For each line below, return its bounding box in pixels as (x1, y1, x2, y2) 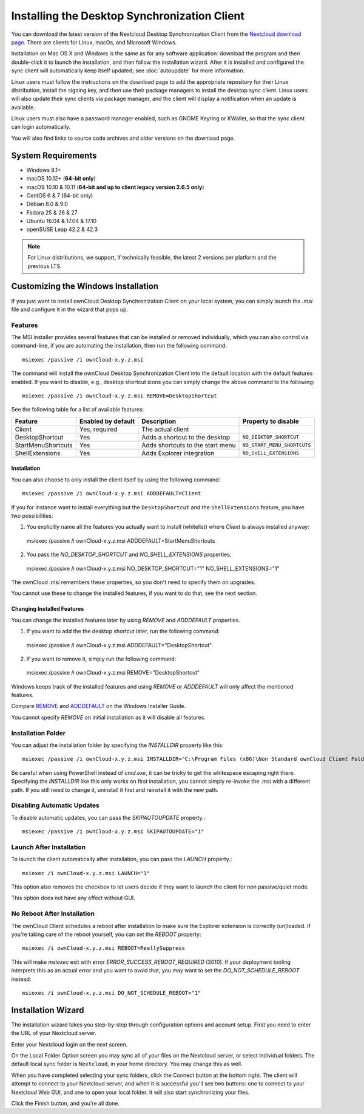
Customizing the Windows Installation (11, 281, 159, 292)
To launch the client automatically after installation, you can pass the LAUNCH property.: (11, 856, 232, 863)
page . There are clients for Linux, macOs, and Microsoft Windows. (11, 38, 177, 46)
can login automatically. (11, 123, 71, 131)
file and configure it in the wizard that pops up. (11, 306, 129, 313)
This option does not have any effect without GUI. (11, 894, 136, 902)
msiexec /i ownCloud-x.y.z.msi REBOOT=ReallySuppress (22, 945, 185, 952)
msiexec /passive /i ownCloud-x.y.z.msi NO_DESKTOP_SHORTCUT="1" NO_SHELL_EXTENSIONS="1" (26, 565, 280, 572)
